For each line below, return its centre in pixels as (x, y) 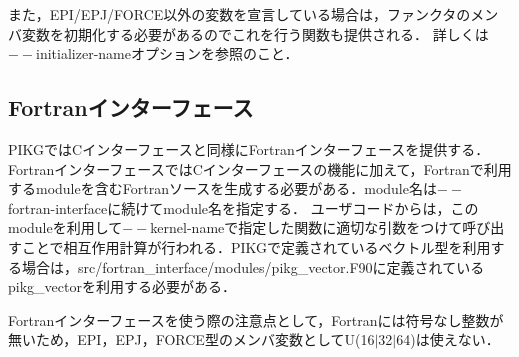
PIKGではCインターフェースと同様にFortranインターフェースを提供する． (249, 148)
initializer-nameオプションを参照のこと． (167, 53)
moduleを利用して (65, 227)
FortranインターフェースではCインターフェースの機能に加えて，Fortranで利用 (260, 168)
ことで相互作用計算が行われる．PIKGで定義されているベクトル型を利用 (256, 246)
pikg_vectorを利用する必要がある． (122, 286)
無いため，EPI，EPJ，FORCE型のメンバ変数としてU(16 (191, 339)
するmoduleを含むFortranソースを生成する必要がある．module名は (222, 188)
